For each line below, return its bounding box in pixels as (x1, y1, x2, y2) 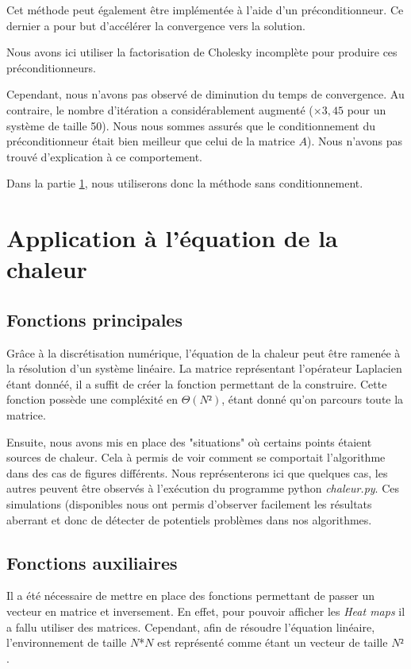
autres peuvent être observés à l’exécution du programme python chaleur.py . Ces (6, 480, 400, 497)
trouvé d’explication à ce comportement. (6, 148, 203, 164)
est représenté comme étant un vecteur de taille (157, 634, 388, 651)
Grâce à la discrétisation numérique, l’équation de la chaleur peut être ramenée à (6, 344, 401, 361)
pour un (347, 101, 386, 118)
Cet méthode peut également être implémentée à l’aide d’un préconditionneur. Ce (6, 2, 404, 17)
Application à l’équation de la (6, 222, 338, 254)
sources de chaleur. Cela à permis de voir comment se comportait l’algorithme (6, 449, 386, 466)
